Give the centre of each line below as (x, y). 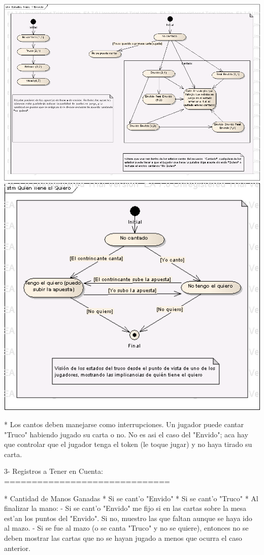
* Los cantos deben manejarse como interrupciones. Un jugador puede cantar (124, 424)
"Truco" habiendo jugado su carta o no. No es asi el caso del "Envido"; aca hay (126, 434)
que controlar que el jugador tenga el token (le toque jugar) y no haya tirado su (128, 444)
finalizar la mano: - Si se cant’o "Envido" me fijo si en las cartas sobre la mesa (125, 508)
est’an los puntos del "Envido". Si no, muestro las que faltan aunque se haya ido (128, 518)
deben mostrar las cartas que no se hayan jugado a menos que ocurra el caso (123, 537)
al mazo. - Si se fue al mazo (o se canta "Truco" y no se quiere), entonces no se (126, 528)
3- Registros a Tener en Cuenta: (54, 471)
